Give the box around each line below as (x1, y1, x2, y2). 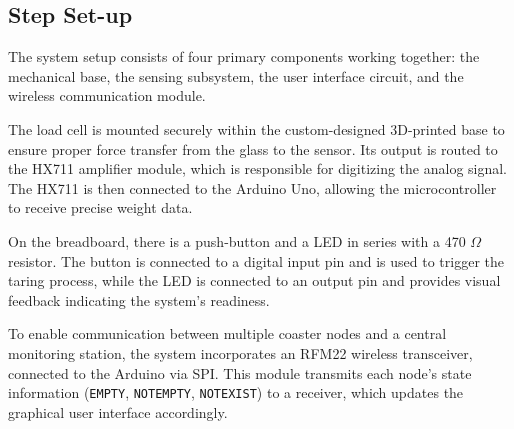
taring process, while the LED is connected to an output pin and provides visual (8, 270, 501, 291)
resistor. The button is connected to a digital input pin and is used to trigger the (8, 250, 505, 271)
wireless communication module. (8, 85, 206, 106)
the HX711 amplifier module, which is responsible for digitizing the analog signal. (8, 158, 508, 179)
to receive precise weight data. (8, 197, 193, 218)
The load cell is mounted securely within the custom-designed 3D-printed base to (8, 118, 505, 139)
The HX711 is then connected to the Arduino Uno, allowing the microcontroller (8, 177, 497, 198)
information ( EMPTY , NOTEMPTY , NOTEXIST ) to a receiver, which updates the (8, 382, 464, 403)
